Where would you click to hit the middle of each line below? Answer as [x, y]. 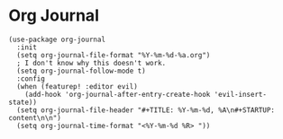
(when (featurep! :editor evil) [78, 86]
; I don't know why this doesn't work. [91, 63]
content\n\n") [35, 117]
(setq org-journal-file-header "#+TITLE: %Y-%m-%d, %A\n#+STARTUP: [146, 110]
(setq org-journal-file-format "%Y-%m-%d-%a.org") [114, 55]
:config [31, 78]
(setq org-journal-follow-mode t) [81, 71]
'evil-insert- [241, 94]
